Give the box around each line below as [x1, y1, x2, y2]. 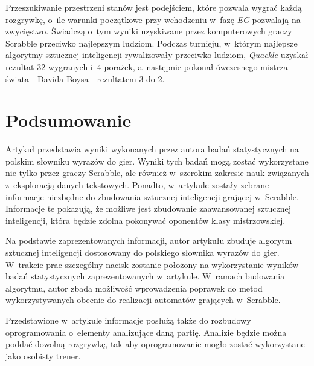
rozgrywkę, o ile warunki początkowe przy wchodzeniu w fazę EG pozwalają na [5, 13, 301, 25]
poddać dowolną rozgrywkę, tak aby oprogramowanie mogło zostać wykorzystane [5, 338, 305, 350]
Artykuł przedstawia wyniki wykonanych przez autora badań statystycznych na [5, 143, 299, 155]
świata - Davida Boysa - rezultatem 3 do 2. [5, 72, 165, 85]
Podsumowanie [5, 108, 132, 132]
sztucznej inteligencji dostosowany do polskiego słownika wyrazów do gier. [5, 246, 280, 259]
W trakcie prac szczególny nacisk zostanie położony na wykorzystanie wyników [5, 258, 299, 270]
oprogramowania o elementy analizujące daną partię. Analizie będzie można [5, 325, 287, 338]
